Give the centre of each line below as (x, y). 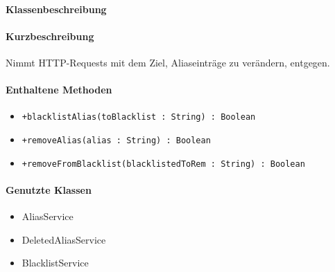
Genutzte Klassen (49, 189)
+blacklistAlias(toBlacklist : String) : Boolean (139, 117)
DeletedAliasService (64, 239)
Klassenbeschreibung (56, 9)
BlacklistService (55, 263)
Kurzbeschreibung (50, 36)
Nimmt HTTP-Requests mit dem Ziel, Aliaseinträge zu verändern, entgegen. (168, 62)
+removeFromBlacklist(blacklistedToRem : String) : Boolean (163, 164)
